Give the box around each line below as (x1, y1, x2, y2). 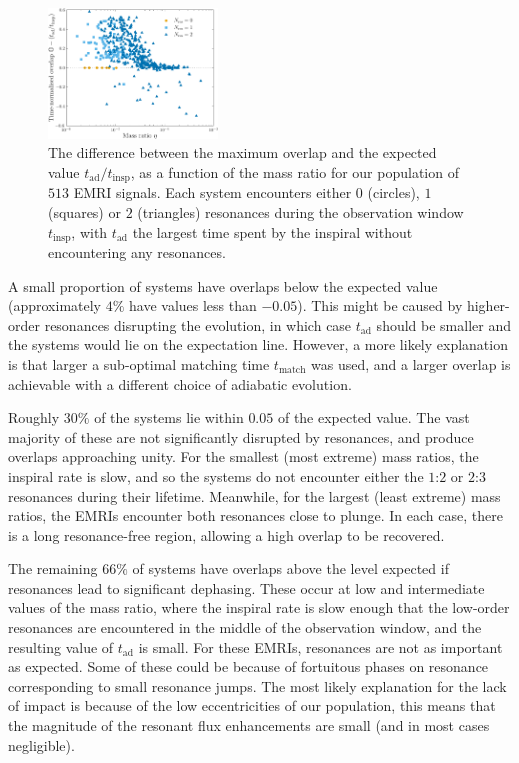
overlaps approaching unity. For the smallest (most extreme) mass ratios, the (8, 446, 479, 467)
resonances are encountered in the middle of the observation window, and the (8, 617, 482, 638)
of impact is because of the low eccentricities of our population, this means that (8, 695, 496, 716)
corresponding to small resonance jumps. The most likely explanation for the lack (8, 675, 507, 696)
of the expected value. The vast (277, 407, 470, 428)
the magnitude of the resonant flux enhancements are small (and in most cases (8, 715, 490, 736)
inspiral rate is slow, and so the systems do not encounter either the (8, 465, 424, 486)
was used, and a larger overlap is (311, 353, 511, 374)
